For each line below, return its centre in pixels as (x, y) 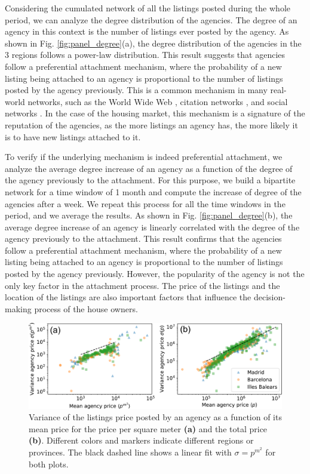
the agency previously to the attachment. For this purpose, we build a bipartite (150, 180)
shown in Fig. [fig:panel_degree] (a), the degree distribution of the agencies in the (153, 43)
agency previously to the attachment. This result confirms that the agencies (143, 238)
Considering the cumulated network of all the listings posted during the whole (148, 8)
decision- (269, 297)
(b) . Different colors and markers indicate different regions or (141, 440)
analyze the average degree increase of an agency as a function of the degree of (149, 168)
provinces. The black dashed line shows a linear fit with (130, 452)
